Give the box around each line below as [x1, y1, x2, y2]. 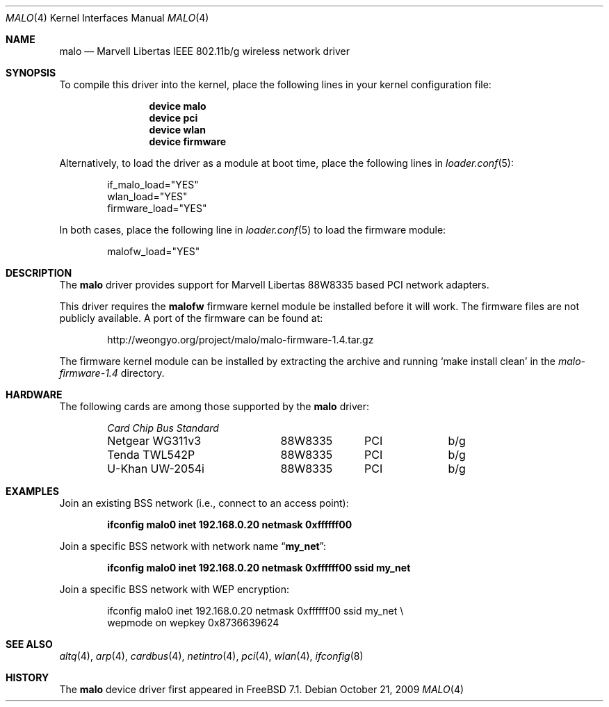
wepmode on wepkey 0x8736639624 [107, 617, 279, 628]
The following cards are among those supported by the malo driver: [59, 400, 370, 412]
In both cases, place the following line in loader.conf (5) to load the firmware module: [59, 224, 446, 236]
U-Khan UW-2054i [107, 462, 204, 476]
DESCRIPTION [6, 267, 72, 279]
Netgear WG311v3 [107, 434, 202, 448]
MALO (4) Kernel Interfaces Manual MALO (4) [6, 12, 209, 24]
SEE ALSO [6, 638, 53, 650]
